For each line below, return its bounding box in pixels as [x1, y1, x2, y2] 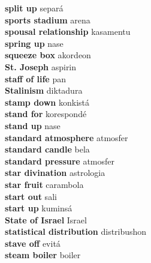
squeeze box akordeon [5, 49, 91, 61]
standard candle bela [5, 143, 90, 156]
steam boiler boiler [5, 249, 81, 261]
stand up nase [5, 119, 61, 131]
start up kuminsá [5, 202, 73, 214]
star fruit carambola [5, 178, 84, 190]
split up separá [5, 2, 64, 14]
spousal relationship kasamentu [5, 25, 131, 38]
